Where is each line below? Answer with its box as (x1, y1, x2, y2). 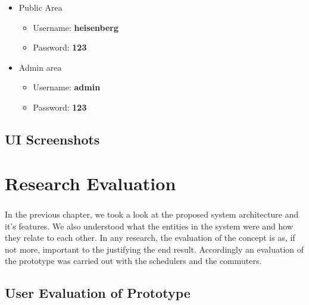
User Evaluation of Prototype (5, 284, 191, 302)
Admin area (18, 61, 62, 73)
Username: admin (33, 81, 101, 93)
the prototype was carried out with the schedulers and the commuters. (5, 254, 262, 267)
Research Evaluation (5, 171, 176, 195)
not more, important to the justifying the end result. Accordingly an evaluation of (5, 243, 304, 255)
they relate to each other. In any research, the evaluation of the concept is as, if (5, 231, 295, 244)
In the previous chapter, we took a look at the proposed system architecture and (5, 208, 299, 221)
